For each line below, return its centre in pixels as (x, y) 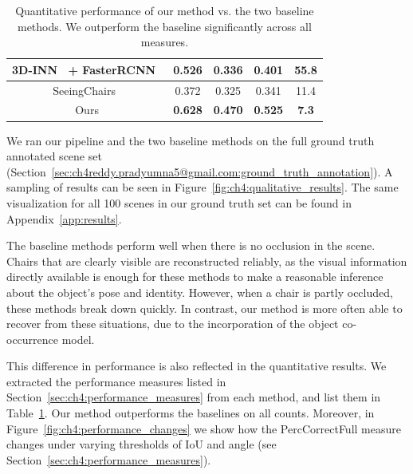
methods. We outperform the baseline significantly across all (164, 26)
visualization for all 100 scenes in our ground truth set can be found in (179, 202)
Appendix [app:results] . (64, 218)
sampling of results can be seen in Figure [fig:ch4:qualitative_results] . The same (203, 187)
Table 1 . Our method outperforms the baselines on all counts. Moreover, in (191, 413)
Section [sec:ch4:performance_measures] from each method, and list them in (194, 397)
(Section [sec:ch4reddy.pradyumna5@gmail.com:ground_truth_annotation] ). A (200, 171)
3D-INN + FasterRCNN (84, 69)
